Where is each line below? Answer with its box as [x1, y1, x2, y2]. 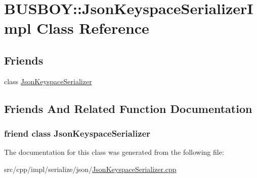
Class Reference [36, 18, 149, 38]
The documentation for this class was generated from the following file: [4, 147, 224, 157]
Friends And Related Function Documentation [4, 100, 252, 116]
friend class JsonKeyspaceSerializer [4, 127, 151, 140]
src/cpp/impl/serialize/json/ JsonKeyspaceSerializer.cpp [4, 163, 177, 174]
